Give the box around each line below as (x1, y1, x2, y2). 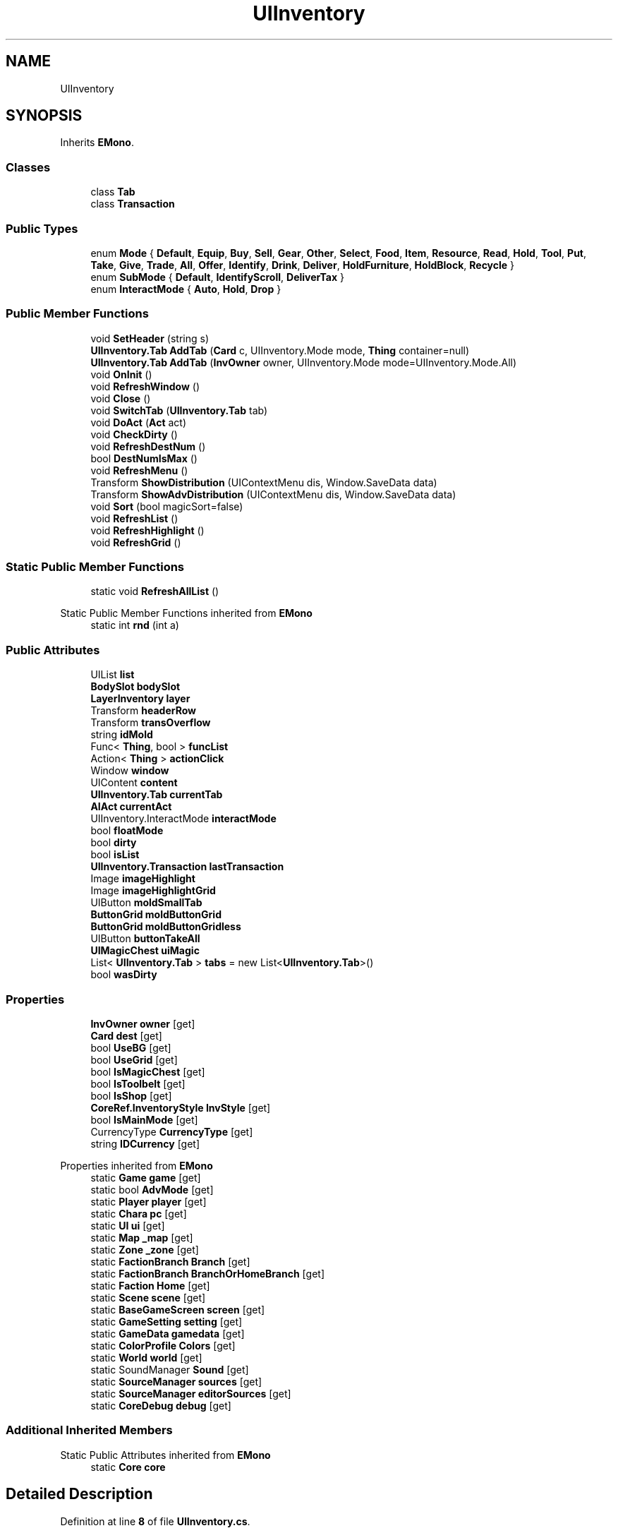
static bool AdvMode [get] (90, 1183, 214, 1196)
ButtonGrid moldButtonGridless (90, 920, 241, 933)
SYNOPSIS (6, 107, 83, 125)
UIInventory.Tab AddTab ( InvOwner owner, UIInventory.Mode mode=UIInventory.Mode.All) (90, 356, 517, 368)
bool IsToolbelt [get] (90, 1077, 186, 1090)
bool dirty (90, 836, 137, 849)
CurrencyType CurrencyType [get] (90, 1125, 253, 1138)
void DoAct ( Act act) (90, 416, 187, 428)
